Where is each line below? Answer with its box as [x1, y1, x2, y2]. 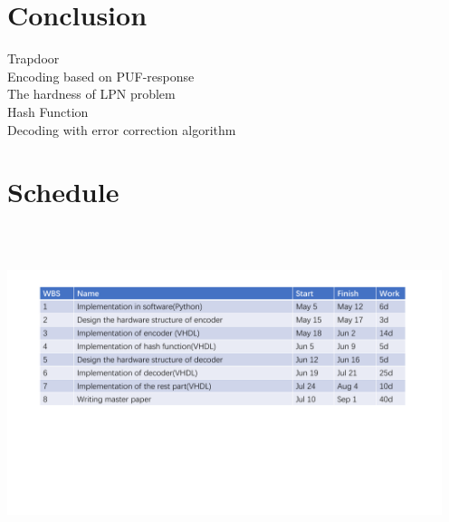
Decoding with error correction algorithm [7, 120, 236, 139]
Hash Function [7, 101, 89, 121]
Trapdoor [7, 49, 60, 68]
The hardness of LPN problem [7, 84, 176, 103]
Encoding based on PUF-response [7, 66, 195, 85]
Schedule [7, 173, 119, 210]
